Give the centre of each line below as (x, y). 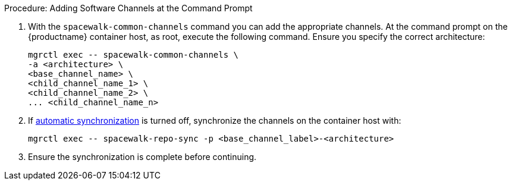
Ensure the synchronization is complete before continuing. (142, 157)
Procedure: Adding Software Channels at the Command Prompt (128, 8)
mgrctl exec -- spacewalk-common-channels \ (134, 55)
